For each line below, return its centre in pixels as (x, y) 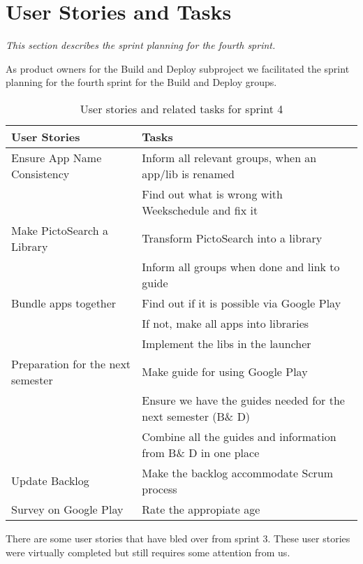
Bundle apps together (64, 303)
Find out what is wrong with (212, 194)
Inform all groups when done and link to (241, 266)
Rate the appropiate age (201, 509)
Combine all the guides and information (239, 436)
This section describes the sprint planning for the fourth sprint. (141, 45)
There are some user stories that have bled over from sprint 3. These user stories (178, 538)
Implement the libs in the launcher (227, 343)
